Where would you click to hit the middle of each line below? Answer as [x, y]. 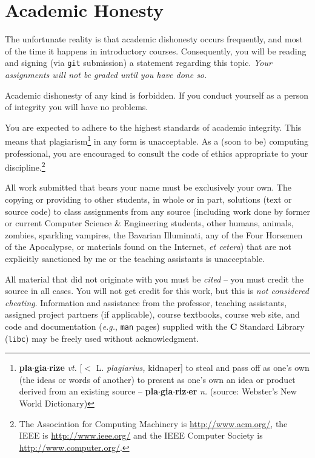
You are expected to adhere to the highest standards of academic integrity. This [153, 127]
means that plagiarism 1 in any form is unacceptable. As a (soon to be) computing [157, 140]
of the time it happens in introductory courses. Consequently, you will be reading [156, 51]
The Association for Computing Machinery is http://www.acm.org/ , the [153, 423]
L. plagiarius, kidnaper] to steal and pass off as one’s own [203, 368]
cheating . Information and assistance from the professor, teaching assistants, [146, 302]
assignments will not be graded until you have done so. [106, 74]
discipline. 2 [25, 166]
